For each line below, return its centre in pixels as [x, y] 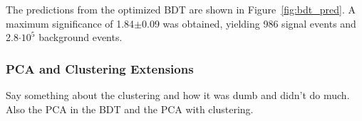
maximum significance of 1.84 [70, 23]
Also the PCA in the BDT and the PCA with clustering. [130, 109]
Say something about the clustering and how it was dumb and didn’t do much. [178, 95]
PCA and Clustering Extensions [100, 68]
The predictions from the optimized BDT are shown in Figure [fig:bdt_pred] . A [181, 9]
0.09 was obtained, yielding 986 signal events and [249, 23]
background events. [81, 37]
